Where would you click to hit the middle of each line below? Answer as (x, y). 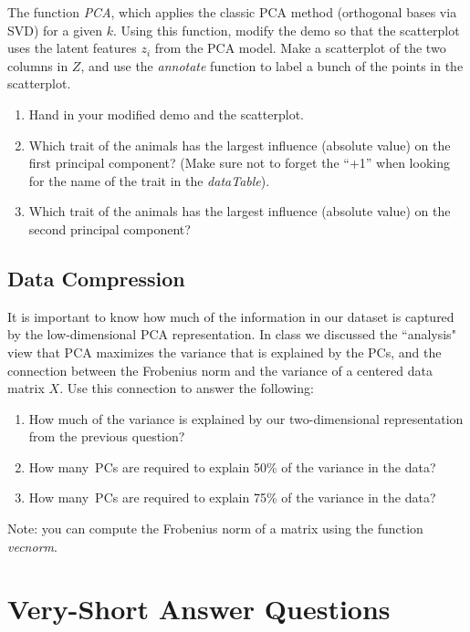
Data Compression (96, 278)
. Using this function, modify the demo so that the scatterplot (287, 30)
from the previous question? (107, 436)
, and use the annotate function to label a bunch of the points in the (272, 65)
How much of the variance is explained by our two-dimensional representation (246, 418)
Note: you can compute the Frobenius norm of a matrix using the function (215, 528)
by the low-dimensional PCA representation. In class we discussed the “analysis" (232, 334)
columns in (38, 65)
